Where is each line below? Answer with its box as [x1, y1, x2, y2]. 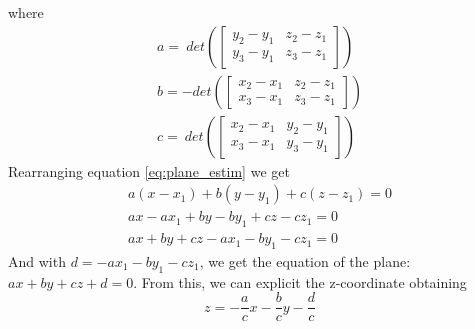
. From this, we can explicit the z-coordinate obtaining [133, 271, 467, 292]
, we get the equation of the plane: [199, 250, 411, 271]
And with [8, 250, 66, 271]
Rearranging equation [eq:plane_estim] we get [8, 160, 290, 181]
